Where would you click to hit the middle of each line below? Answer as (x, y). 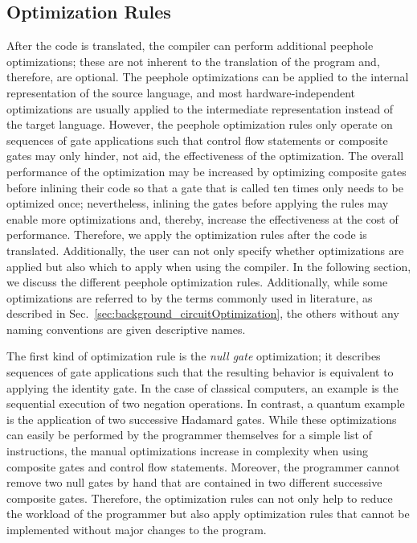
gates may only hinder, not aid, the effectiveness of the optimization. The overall (205, 156)
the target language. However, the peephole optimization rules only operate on (200, 124)
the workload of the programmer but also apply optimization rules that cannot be (208, 514)
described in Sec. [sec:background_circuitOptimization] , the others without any (203, 313)
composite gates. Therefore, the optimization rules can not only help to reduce (200, 498)
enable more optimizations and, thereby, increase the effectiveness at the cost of (202, 218)
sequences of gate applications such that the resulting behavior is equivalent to (200, 372)
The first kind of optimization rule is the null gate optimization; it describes (194, 356)
